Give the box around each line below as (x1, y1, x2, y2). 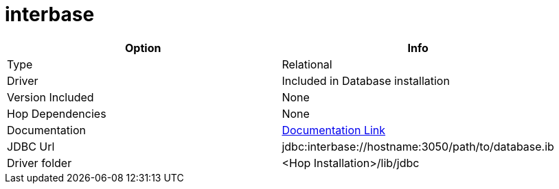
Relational (282, 57, 332, 71)
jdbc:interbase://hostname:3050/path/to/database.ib (282, 139, 554, 153)
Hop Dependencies (7, 106, 106, 121)
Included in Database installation (282, 73, 450, 88)
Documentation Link (282, 123, 386, 137)
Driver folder (7, 155, 72, 170)
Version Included (7, 90, 94, 104)
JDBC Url (7, 139, 55, 153)
